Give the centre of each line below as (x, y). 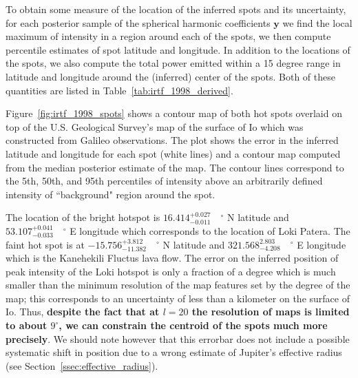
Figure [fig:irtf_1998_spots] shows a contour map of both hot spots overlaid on (174, 113)
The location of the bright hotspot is (83, 217)
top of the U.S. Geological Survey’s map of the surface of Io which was (155, 126)
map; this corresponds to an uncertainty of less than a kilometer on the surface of (178, 298)
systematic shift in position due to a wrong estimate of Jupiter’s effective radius (174, 352)
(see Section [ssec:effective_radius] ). (82, 365)
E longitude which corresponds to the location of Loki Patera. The (210, 230)
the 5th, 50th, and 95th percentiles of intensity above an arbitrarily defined (164, 181)
